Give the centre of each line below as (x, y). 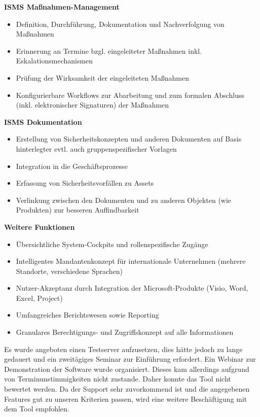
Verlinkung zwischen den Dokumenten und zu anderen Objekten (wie (124, 200)
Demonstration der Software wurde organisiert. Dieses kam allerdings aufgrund (127, 369)
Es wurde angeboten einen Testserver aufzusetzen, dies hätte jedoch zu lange (123, 349)
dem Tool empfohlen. (37, 409)
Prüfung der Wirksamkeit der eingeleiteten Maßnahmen (102, 77)
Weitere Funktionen (40, 227)
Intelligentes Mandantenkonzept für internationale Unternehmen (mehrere (131, 261)
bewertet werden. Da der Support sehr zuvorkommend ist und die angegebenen (127, 389)
